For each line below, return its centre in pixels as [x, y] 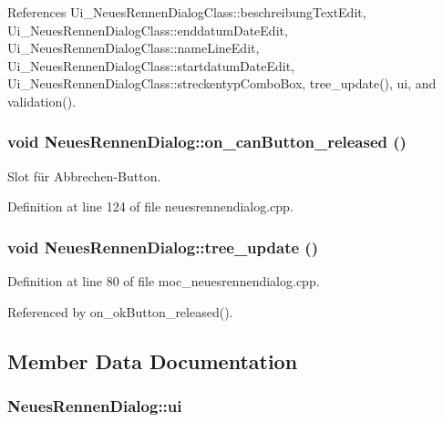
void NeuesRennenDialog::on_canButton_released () [207, 142]
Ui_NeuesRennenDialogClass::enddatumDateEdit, [148, 30]
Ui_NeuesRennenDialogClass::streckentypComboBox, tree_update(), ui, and [222, 83]
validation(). [42, 101]
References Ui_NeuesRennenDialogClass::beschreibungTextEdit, [187, 12]
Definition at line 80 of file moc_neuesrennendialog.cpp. [164, 281]
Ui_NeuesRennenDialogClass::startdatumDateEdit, [151, 65]
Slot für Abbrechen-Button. [84, 175]
